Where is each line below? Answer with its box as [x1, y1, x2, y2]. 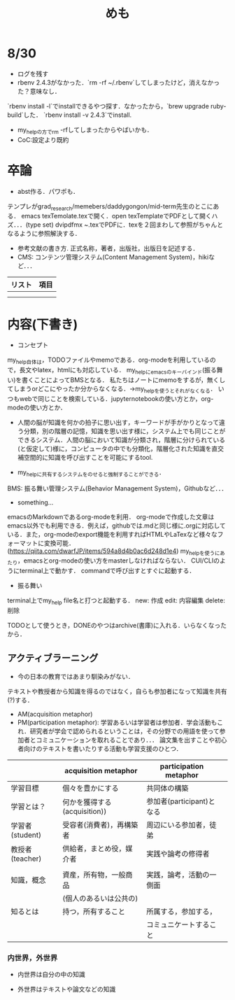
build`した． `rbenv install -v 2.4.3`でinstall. [7, 111, 132, 119]
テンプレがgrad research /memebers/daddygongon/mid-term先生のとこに [7, 202, 213, 212]
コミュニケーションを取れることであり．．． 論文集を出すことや [36, 735, 215, 744]
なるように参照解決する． [7, 230, 81, 238]
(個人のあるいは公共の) [62, 893, 138, 903]
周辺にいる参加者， [146, 819, 210, 829]
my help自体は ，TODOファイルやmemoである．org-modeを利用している [7, 355, 211, 366]
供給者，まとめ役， [62, 843, 126, 853]
